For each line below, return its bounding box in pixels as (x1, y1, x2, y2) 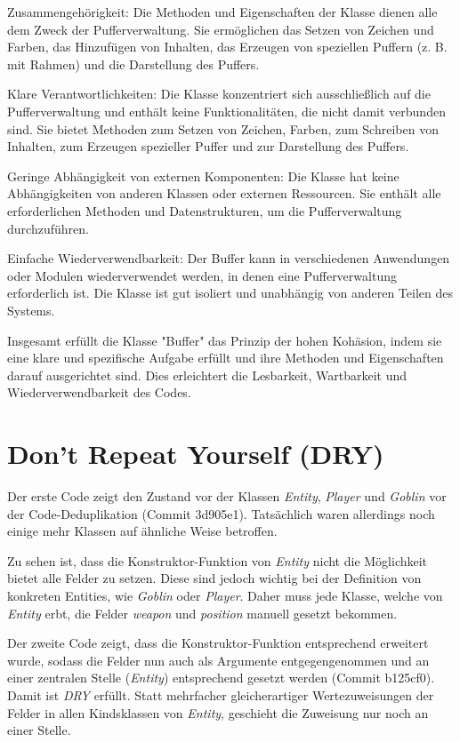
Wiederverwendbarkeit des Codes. (7, 383, 191, 402)
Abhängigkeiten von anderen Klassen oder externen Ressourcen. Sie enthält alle (7, 184, 441, 203)
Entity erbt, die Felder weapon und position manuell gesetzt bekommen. (7, 603, 398, 622)
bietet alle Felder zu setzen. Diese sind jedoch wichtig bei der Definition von (7, 569, 422, 587)
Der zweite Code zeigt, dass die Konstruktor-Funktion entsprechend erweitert (7, 634, 429, 652)
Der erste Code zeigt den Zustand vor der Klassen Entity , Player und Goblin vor (7, 487, 447, 505)
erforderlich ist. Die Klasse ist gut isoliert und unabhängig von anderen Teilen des (7, 283, 453, 302)
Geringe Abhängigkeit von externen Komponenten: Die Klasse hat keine (7, 166, 399, 185)
